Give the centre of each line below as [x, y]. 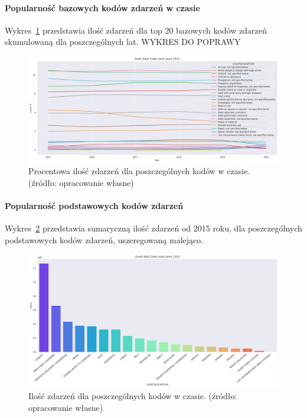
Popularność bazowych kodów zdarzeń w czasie [102, 7]
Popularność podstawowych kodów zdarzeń [94, 205]
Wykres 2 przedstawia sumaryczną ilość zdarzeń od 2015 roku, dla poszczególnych [153, 228]
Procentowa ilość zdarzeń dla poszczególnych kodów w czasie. [139, 171]
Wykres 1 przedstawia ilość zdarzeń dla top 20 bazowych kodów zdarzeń [136, 30]
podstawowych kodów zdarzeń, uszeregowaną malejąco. [104, 239]
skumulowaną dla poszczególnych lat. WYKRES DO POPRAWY [123, 42]
